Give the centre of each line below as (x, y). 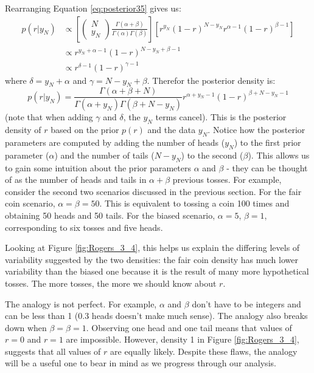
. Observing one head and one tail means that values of (189, 327)
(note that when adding (49, 117)
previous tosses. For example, (227, 180)
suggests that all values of (53, 351)
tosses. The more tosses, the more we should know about (111, 283)
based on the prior (85, 130)
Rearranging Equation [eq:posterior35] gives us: (93, 8)
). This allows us (279, 155)
